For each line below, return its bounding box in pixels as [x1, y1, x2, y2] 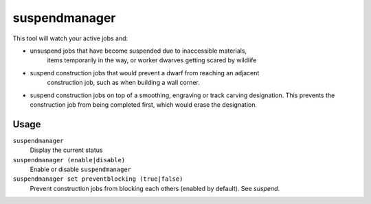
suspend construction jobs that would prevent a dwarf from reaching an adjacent [30, 68, 260, 77]
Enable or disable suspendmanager [30, 165, 132, 173]
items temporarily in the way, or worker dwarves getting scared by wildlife [47, 56, 257, 64]
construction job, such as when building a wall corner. [47, 79, 201, 87]
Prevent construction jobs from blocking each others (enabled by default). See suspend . [30, 184, 280, 192]
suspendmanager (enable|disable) [12, 156, 126, 164]
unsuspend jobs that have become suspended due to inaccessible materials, [30, 47, 247, 55]
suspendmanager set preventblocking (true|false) [12, 175, 183, 183]
